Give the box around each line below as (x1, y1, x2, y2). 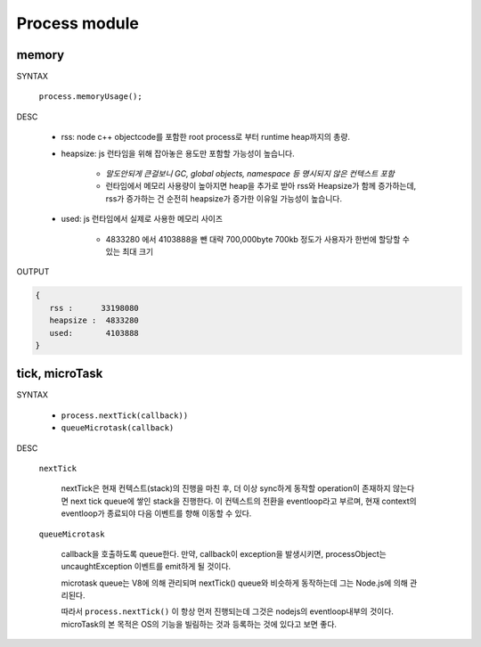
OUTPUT (16, 266, 50, 277)
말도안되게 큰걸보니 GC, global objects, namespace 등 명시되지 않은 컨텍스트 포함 (105, 168, 395, 179)
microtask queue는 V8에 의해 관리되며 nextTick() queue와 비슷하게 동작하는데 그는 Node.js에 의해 (61, 577, 409, 588)
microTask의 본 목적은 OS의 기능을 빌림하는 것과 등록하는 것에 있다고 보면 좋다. (61, 618, 338, 629)
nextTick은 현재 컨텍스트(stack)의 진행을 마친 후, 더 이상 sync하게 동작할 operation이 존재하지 (61, 483, 391, 494)
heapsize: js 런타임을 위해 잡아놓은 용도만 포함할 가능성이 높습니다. (61, 148, 295, 159)
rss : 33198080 (49, 303, 140, 313)
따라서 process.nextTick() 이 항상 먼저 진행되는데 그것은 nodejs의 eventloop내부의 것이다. (61, 606, 394, 617)
